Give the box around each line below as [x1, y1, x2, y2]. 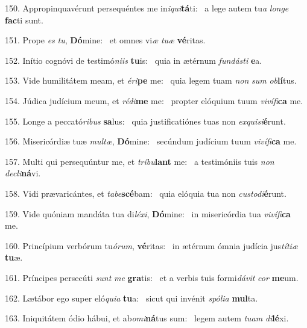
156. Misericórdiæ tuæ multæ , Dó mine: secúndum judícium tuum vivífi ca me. [5, 135, 297, 147]
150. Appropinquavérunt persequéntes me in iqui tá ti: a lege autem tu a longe [5, 2, 289, 14]
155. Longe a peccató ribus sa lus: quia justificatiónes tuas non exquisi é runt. [5, 114, 286, 127]
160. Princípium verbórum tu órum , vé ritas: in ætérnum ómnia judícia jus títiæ [5, 239, 298, 252]
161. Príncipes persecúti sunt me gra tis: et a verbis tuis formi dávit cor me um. [5, 271, 299, 283]
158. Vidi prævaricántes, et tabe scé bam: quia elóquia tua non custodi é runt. [5, 187, 286, 199]
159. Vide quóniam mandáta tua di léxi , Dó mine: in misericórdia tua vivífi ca [5, 207, 291, 220]
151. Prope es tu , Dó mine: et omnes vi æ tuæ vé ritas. [5, 34, 206, 46]
